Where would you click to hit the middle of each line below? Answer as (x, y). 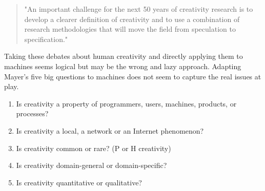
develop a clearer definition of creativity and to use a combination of (132, 19)
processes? (32, 113)
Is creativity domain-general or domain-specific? (91, 165)
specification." (46, 39)
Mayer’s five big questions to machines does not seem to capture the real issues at (133, 76)
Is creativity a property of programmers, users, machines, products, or (126, 103)
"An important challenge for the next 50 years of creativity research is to (139, 9)
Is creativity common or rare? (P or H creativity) (94, 148)
